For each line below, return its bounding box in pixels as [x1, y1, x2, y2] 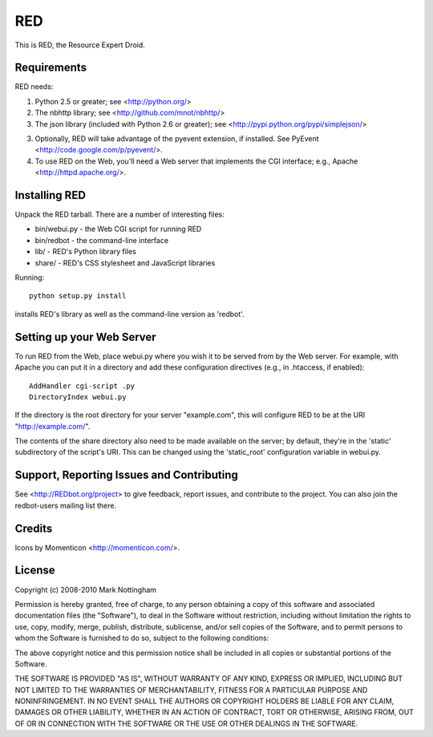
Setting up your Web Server [14, 330, 156, 344]
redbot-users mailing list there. [14, 500, 116, 510]
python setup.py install [29, 291, 127, 301]
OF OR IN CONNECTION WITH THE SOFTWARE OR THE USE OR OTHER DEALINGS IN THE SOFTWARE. [14, 719, 358, 728]
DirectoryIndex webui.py [29, 392, 127, 401]
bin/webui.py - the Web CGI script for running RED [34, 225, 202, 234]
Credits [14, 521, 53, 535]
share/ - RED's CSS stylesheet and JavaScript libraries [34, 257, 216, 268]
